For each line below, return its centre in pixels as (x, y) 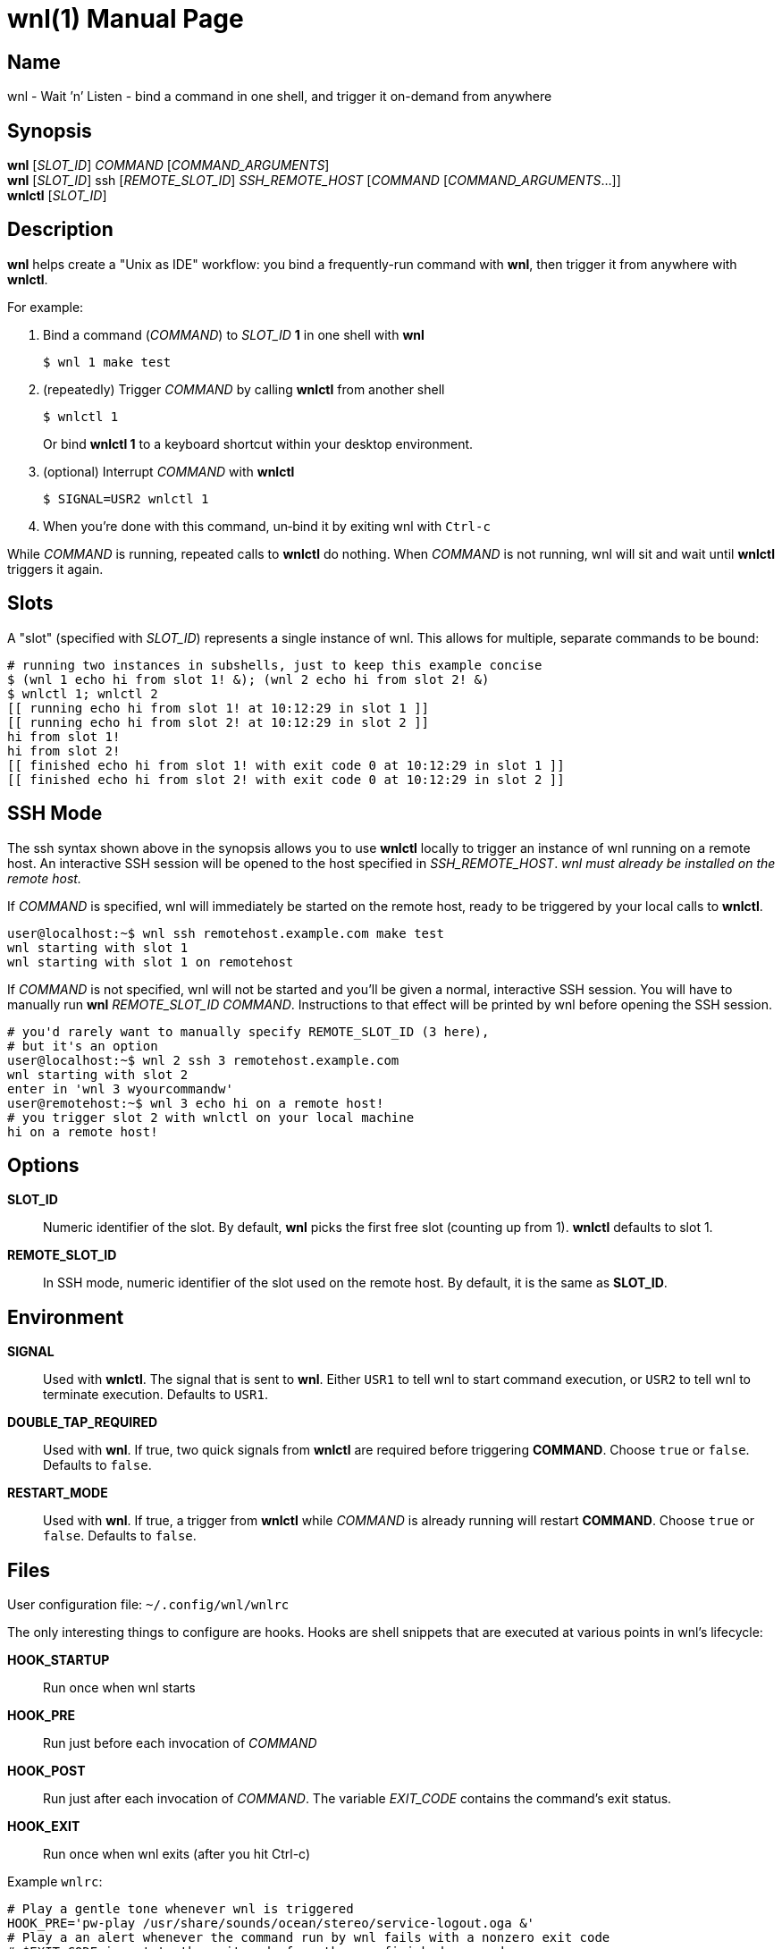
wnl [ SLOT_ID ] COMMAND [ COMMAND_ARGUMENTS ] (168, 165)
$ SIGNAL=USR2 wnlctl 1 (126, 498)
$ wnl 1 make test (107, 362)
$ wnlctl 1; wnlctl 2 (83, 693)
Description (60, 230)
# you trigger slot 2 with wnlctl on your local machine (211, 1117)
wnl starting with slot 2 (98, 1074)
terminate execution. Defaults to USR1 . (156, 1395)
